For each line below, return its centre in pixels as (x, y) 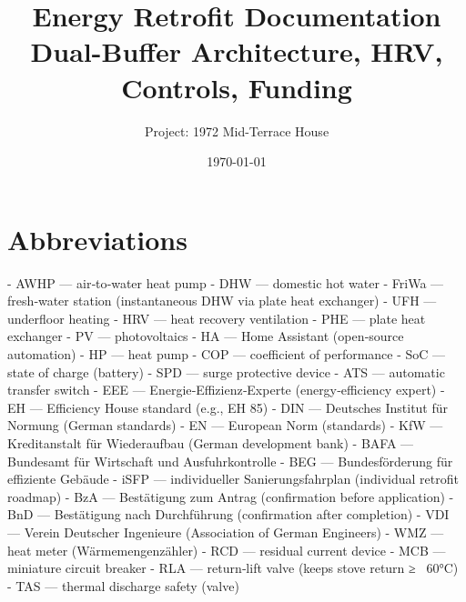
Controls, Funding (237, 87)
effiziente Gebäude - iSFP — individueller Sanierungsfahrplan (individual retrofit (233, 479)
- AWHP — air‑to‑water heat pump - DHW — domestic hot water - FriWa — (226, 282)
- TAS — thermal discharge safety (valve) (123, 585)
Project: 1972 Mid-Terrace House (237, 130)
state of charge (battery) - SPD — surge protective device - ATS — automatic (226, 371)
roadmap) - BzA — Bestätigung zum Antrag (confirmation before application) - (231, 496)
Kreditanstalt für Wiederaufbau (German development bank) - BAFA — (211, 442)
